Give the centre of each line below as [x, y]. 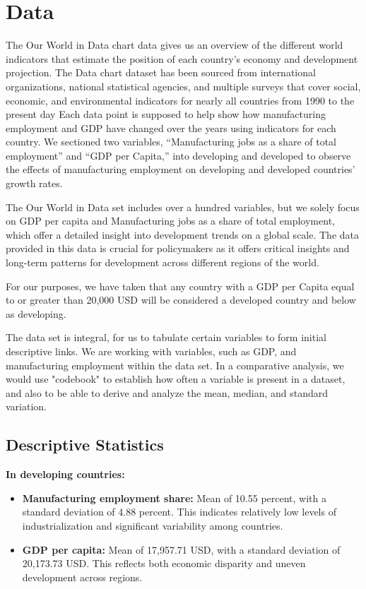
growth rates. [34, 183]
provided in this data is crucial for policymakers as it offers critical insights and [178, 248]
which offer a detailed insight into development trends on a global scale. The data [183, 234]
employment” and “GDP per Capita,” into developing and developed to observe [178, 155]
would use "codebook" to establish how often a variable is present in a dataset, [176, 379]
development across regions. [82, 577]
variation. [26, 406]
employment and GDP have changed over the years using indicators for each [171, 127]
